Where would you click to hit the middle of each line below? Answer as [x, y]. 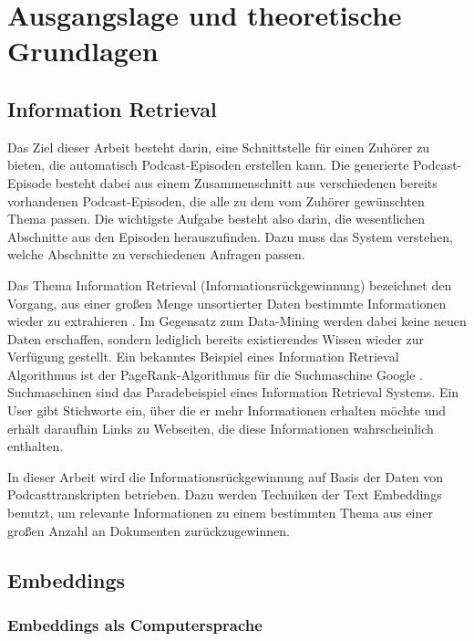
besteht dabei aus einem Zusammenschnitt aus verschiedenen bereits [246, 182]
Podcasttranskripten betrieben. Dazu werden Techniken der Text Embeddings [225, 494]
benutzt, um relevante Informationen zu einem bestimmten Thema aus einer [220, 513]
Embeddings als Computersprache [135, 624]
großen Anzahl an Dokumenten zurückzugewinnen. [149, 530]
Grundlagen [83, 51]
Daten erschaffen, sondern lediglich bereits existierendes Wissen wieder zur [216, 338]
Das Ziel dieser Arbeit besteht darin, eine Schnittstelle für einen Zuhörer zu [219, 147]
